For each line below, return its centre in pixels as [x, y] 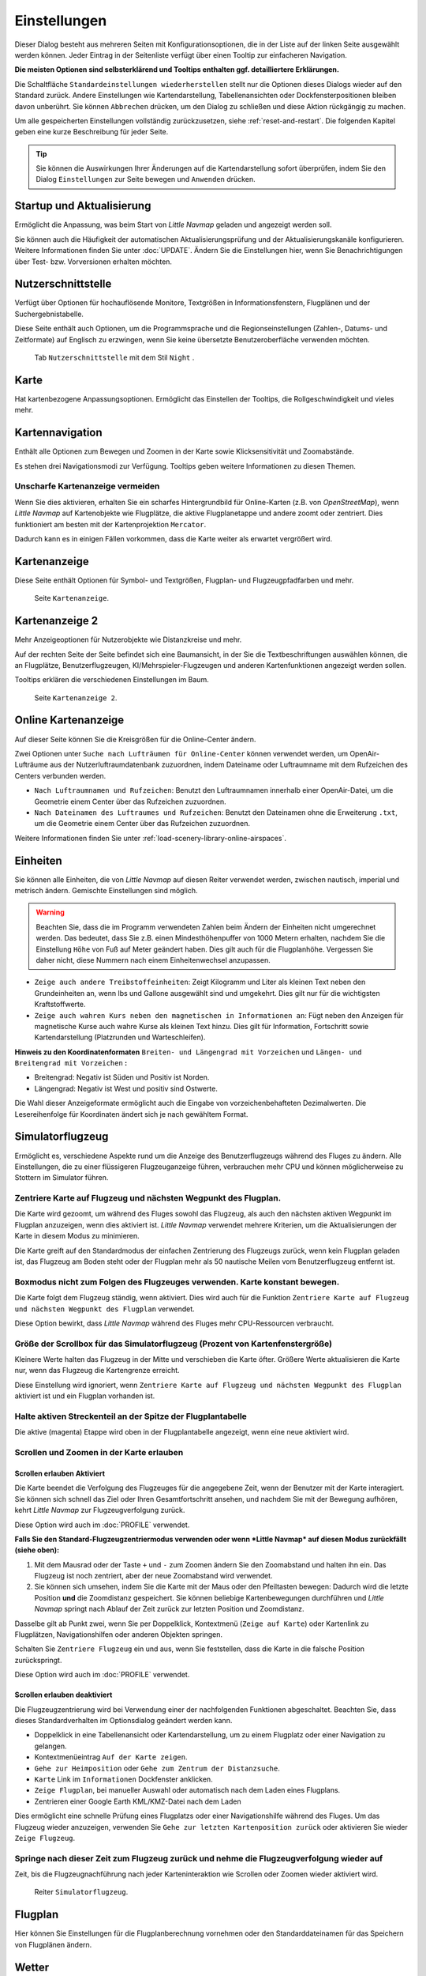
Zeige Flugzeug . [45, 1838]
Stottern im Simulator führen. [62, 1178]
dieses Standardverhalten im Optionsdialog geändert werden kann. [123, 1720]
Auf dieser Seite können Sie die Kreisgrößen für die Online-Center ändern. [135, 739]
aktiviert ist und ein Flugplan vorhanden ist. [85, 1396]
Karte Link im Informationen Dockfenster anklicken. [123, 1779]
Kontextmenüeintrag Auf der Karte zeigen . [111, 1757]
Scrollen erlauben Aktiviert [60, 1473]
